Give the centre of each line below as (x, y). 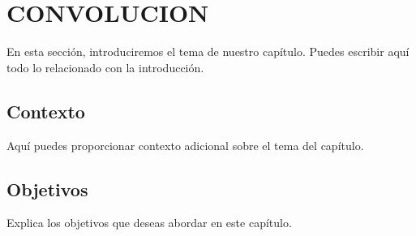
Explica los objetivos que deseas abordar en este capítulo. (149, 223)
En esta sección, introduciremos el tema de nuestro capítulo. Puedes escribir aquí (208, 51)
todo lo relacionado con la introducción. (105, 67)
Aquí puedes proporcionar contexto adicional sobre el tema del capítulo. (185, 145)
